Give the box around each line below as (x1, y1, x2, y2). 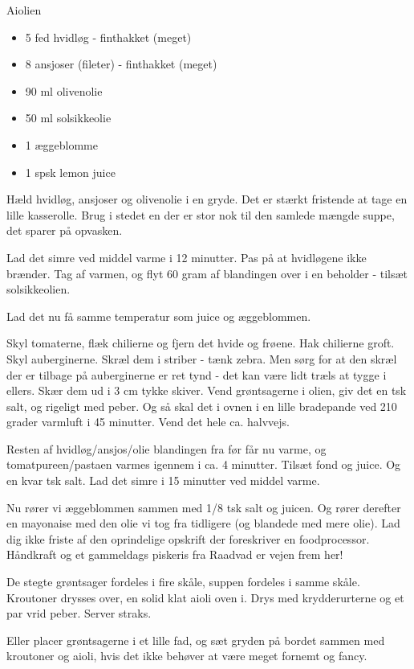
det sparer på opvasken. (6, 222, 123, 239)
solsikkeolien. (6, 281, 71, 298)
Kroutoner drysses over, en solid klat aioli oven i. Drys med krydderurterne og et (6, 589, 404, 605)
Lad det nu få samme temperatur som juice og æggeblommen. (6, 307, 311, 324)
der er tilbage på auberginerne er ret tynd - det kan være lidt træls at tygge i (6, 366, 387, 383)
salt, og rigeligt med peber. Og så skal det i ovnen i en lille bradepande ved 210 (6, 397, 397, 414)
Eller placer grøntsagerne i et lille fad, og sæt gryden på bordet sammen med (6, 631, 385, 648)
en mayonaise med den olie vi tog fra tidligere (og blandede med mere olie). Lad (6, 515, 400, 532)
